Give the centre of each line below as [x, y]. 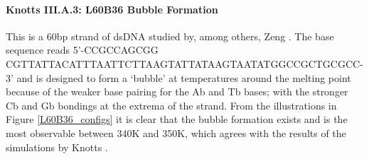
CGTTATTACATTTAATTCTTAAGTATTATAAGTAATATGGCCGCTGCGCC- [184, 63]
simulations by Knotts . [57, 147]
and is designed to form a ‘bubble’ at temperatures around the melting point [184, 77]
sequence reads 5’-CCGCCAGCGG [82, 50]
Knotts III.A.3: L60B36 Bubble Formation [112, 9]
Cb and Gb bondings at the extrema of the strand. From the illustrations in [171, 105]
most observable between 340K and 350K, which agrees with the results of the [176, 132]
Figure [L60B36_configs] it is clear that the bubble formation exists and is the [177, 119]
